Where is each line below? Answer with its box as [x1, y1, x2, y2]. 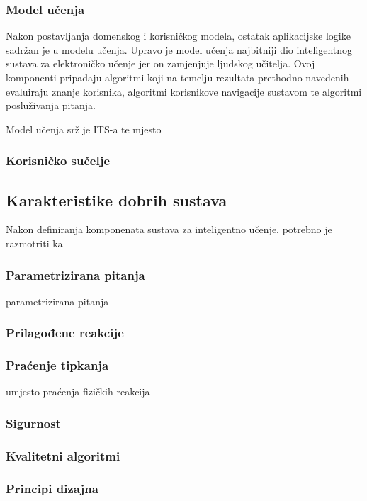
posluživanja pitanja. [6, 98, 96, 113]
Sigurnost [6, 415, 61, 432]
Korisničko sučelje [6, 152, 111, 169]
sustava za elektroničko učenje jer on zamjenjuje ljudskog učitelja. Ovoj [6, 56, 315, 71]
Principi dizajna [6, 479, 98, 497]
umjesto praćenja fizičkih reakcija [6, 384, 150, 399]
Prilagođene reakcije [6, 324, 124, 342]
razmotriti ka [6, 236, 63, 251]
